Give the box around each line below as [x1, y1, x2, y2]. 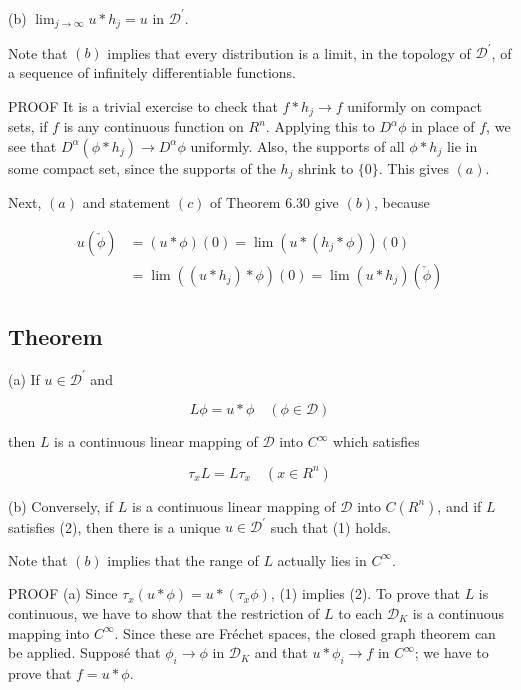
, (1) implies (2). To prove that [270, 583, 460, 604]
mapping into [8, 622, 90, 643]
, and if [437, 495, 482, 516]
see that [8, 135, 57, 156]
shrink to [298, 157, 354, 178]
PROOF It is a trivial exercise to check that [8, 95, 278, 116]
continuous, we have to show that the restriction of [8, 602, 320, 623]
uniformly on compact [347, 95, 482, 116]
